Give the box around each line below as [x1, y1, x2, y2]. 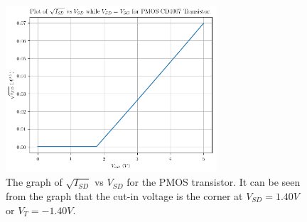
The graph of [6, 174, 63, 189]
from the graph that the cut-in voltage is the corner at [6, 188, 243, 203]
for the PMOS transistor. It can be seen [126, 174, 301, 189]
